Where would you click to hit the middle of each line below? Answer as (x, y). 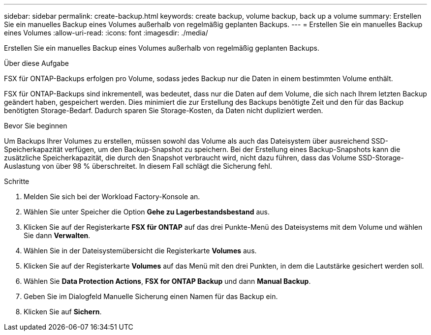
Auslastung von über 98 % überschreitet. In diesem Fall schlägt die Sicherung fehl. (138, 166)
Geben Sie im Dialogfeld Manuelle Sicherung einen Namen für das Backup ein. (151, 296)
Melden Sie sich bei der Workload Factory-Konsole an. (112, 197)
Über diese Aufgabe (36, 63)
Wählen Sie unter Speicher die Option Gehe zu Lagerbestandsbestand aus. (147, 212)
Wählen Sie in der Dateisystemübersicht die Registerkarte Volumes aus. (140, 251)
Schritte (17, 181)
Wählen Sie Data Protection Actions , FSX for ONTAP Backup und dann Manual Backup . (167, 281)
